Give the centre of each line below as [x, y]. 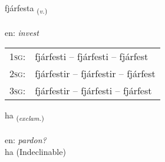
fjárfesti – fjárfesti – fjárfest [92, 57]
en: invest [22, 32]
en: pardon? [26, 140]
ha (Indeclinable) [35, 151]
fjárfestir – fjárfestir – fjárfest [95, 74]
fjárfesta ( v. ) [26, 9]
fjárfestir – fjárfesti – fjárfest [93, 91]
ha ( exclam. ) [24, 116]
